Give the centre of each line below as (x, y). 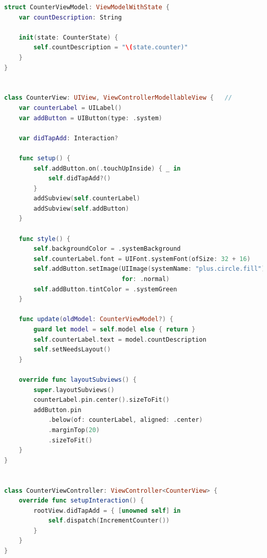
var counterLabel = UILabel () (70, 108)
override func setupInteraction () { (81, 501)
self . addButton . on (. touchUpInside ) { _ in (107, 168)
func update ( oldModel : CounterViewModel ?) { (96, 319)
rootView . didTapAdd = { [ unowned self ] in (107, 510)
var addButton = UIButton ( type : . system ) (90, 118)
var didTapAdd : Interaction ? (68, 138)
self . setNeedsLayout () (72, 350)
